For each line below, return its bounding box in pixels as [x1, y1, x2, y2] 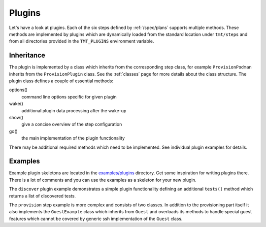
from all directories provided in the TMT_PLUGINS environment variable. [9, 38, 155, 44]
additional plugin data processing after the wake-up [21, 107, 127, 113]
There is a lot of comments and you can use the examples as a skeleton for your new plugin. [9, 177, 197, 183]
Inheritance [9, 51, 45, 60]
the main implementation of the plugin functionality [21, 135, 125, 141]
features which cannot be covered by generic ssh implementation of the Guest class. [9, 216, 183, 222]
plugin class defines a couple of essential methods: [9, 78, 113, 84]
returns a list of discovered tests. [9, 193, 76, 199]
